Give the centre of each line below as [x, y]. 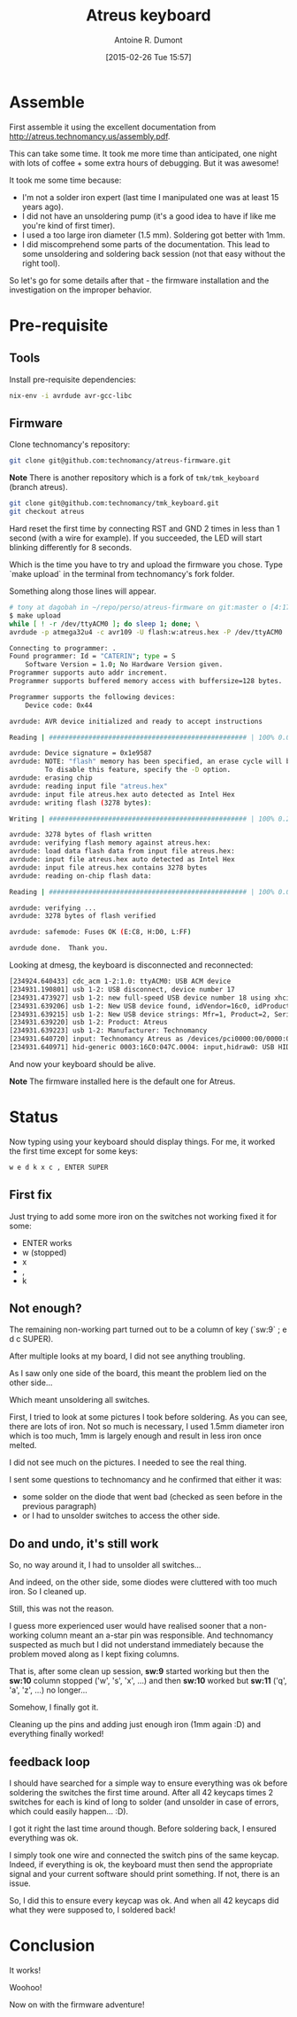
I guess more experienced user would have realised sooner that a [128, 1626]
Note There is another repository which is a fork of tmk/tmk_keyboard [134, 478]
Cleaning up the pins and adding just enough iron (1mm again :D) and [135, 1725]
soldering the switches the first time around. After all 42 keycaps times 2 [141, 1792]
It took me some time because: [65, 180]
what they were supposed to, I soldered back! [92, 1910]
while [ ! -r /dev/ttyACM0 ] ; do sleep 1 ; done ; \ [104, 624]
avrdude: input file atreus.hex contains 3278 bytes [108, 868]
